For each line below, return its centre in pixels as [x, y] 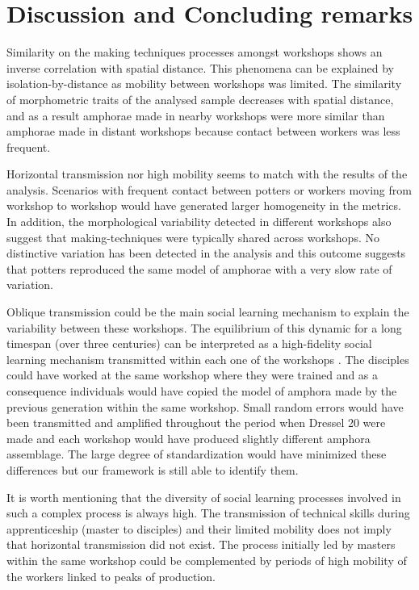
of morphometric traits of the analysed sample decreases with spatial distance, [200, 99]
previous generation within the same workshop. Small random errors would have [205, 406]
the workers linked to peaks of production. [111, 576]
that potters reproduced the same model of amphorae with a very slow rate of [199, 268]
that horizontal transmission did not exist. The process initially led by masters [201, 544]
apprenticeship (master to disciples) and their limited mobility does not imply [199, 528]
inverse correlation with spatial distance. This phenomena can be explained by [200, 67]
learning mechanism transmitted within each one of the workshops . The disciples [208, 359]
